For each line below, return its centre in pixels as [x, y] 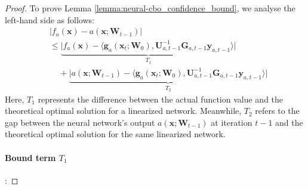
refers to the [277, 111]
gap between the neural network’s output [80, 122]
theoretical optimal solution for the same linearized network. [115, 134]
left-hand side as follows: [50, 19]
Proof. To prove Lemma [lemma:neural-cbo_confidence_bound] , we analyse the [150, 8]
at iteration [232, 122]
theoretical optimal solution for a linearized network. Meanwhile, [123, 111]
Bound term [30, 157]
